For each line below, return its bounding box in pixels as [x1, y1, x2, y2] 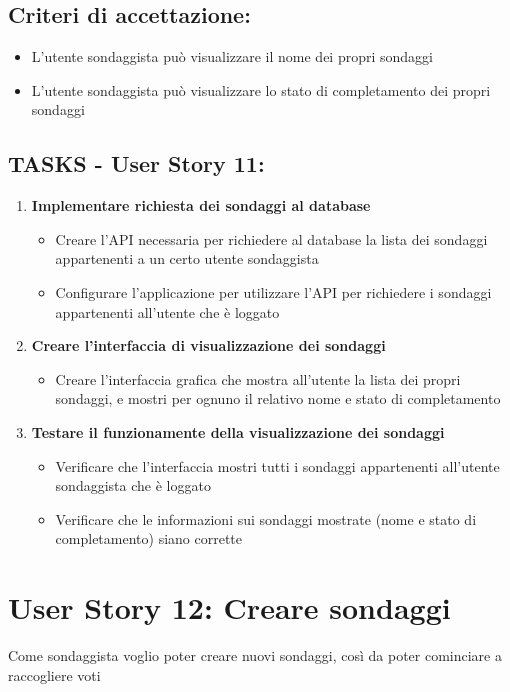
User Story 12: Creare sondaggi [8, 587, 451, 628]
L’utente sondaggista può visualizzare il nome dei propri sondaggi [31, 46, 433, 67]
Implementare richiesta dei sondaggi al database [31, 195, 371, 216]
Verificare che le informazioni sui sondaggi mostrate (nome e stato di [55, 508, 477, 529]
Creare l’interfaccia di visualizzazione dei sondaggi [31, 335, 386, 356]
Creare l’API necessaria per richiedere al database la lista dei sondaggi [55, 228, 488, 249]
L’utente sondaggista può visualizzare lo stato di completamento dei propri [31, 79, 491, 100]
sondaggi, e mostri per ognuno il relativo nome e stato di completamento [55, 388, 501, 409]
